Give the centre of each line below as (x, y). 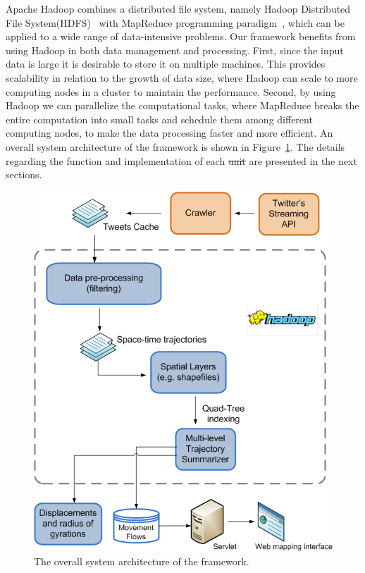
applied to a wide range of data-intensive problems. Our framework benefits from (181, 36)
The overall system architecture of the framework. (142, 561)
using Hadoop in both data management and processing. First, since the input (175, 50)
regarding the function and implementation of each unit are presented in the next (181, 160)
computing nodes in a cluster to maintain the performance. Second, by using (171, 91)
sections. (24, 174)
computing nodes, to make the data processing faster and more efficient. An (169, 133)
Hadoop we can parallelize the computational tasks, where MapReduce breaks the (182, 105)
